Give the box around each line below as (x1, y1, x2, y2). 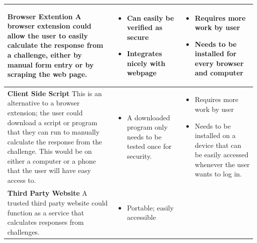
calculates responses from (7, 217, 84, 227)
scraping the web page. (7, 69, 87, 79)
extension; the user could (7, 107, 83, 117)
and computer (195, 68, 244, 78)
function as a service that (7, 207, 84, 217)
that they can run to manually (7, 127, 100, 137)
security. (127, 151, 152, 161)
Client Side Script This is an (7, 88, 102, 98)
